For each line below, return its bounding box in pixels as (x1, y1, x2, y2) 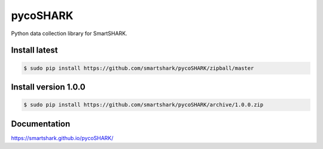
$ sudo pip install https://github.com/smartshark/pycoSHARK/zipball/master (23, 64, 254, 72)
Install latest (11, 45, 58, 55)
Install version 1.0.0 (11, 82, 86, 92)
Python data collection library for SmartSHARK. (11, 30, 128, 37)
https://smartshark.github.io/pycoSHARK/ (11, 134, 114, 141)
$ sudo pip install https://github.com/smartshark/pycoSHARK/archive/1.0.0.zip (23, 101, 264, 108)
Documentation (11, 119, 71, 129)
